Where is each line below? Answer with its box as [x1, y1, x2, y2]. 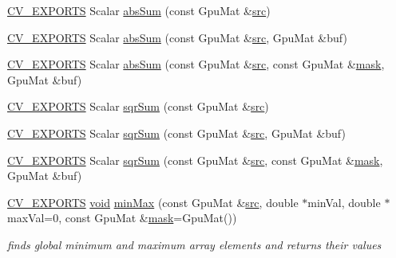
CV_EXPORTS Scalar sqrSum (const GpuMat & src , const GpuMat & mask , [7, 151, 383, 168]
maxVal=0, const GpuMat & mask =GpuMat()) [7, 209, 237, 226]
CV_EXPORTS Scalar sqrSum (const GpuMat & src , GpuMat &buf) [7, 124, 346, 141]
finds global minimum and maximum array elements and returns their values [7, 236, 382, 252]
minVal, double [307, 193, 381, 210]
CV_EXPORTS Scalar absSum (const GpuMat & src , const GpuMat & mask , [7, 56, 385, 72]
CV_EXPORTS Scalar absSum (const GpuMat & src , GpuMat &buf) [7, 29, 347, 45]
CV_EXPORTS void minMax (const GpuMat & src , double [7, 193, 299, 210]
